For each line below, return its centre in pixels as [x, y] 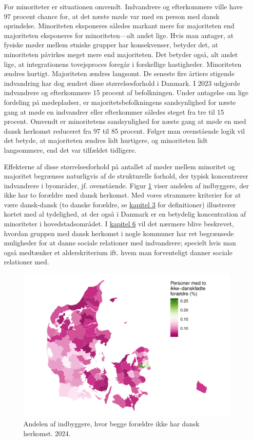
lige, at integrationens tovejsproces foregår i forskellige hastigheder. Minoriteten [123, 64]
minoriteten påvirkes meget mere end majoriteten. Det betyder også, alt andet [121, 54]
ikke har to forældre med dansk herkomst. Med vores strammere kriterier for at [123, 195]
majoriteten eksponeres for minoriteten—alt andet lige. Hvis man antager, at [119, 35]
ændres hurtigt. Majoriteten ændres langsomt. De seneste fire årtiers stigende [119, 73]
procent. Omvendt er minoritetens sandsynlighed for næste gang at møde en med [125, 121]
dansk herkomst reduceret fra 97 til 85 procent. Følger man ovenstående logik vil [125, 130]
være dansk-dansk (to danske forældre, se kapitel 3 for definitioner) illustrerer [120, 204]
